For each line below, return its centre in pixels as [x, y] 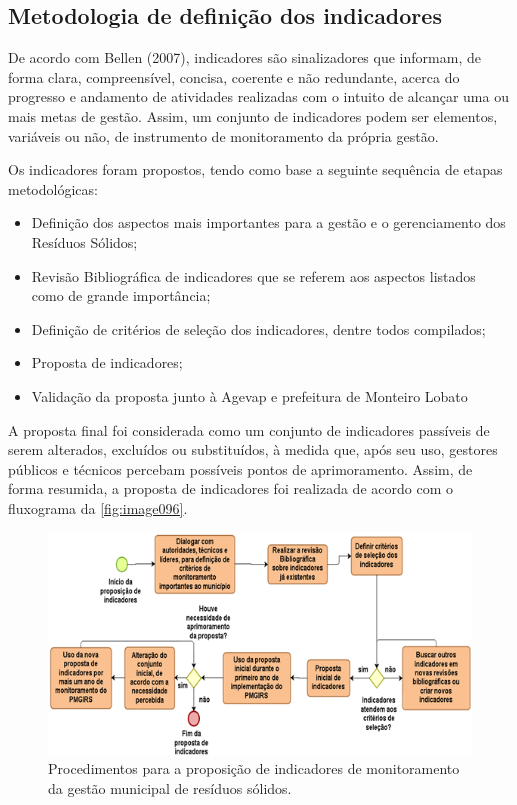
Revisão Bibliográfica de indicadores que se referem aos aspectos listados [253, 275]
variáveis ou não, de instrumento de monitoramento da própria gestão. [223, 135]
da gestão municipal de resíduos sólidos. [170, 787]
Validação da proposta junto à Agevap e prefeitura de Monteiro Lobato [249, 395]
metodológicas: [53, 188]
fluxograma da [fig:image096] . [98, 507]
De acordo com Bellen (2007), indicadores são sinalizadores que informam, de [244, 57]
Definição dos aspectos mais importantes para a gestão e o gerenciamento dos [268, 222]
